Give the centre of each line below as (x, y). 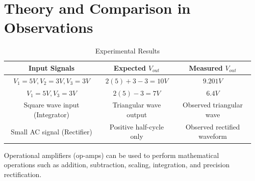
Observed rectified (213, 126)
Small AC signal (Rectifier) (52, 131)
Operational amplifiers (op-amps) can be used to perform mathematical (112, 155)
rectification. (23, 174)
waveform (213, 136)
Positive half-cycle (137, 126)
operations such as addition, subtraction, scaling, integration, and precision (117, 165)
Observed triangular (213, 105)
